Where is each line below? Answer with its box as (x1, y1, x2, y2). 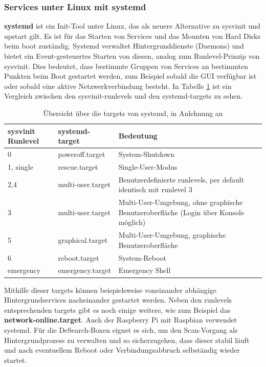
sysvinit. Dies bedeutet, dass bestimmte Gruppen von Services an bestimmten (4, 60, 248, 71)
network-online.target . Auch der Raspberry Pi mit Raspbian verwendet (4, 314, 237, 325)
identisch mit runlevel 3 (118, 184, 192, 195)
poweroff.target (58, 149, 105, 159)
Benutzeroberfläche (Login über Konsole (118, 207, 245, 217)
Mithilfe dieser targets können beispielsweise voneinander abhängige (4, 284, 217, 295)
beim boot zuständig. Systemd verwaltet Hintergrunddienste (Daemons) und (4, 40, 244, 51)
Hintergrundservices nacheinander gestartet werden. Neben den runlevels (4, 294, 232, 305)
